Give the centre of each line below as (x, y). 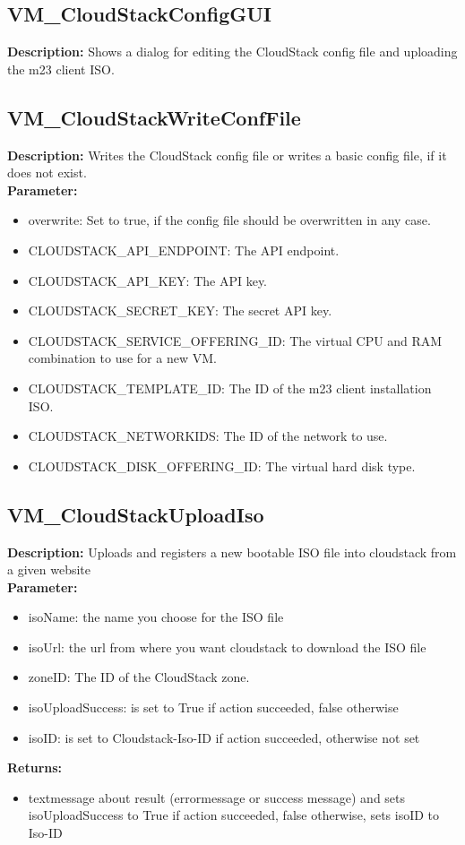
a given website (49, 569)
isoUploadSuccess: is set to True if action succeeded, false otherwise (213, 707)
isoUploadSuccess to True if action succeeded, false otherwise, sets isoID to (234, 815)
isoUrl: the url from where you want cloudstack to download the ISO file (227, 647)
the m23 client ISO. (61, 69)
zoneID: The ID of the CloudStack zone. (139, 677)
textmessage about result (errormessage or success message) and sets (217, 797)
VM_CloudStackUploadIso (136, 514)
